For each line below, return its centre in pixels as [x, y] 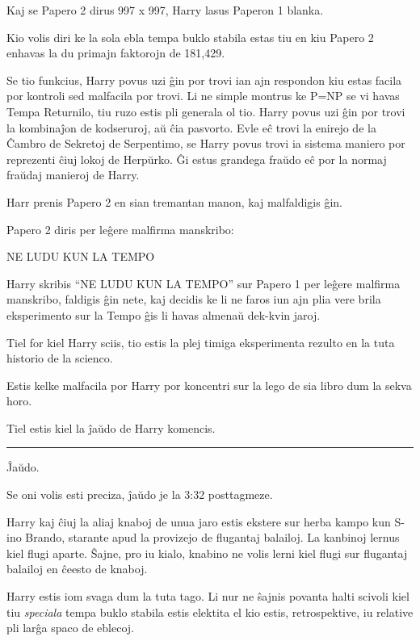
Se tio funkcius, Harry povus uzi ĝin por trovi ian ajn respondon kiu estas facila [204, 80]
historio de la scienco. [60, 358]
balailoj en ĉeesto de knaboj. [77, 569]
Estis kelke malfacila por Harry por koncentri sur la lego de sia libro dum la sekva [209, 385]
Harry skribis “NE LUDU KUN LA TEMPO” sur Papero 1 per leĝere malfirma [204, 283]
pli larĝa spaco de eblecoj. [71, 628]
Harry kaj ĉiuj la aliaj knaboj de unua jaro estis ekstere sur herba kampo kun [199, 521]
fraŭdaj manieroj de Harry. [73, 175]
